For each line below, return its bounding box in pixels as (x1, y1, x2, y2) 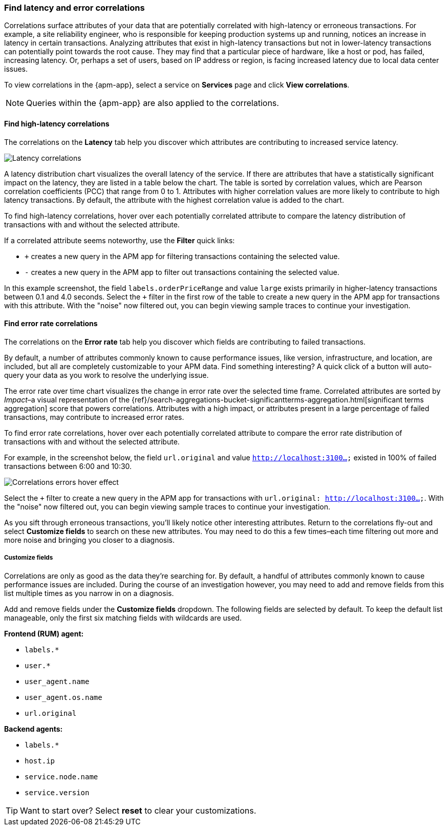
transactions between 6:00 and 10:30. (4, 461, 132, 471)
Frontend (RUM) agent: (4, 629, 84, 638)
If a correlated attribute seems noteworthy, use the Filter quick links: (4, 236, 235, 245)
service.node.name (25, 772, 98, 781)
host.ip (25, 756, 55, 765)
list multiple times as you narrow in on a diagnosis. (4, 588, 174, 598)
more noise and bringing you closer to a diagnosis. (4, 535, 175, 544)
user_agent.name (25, 677, 90, 686)
